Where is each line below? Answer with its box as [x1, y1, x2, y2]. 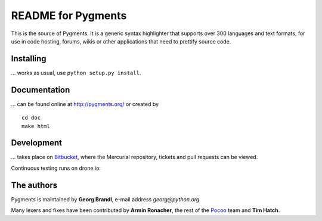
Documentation [11, 85, 70, 95]
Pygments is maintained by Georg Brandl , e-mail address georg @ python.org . [11, 195, 201, 203]
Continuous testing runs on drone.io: [11, 164, 101, 172]
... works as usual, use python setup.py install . [11, 69, 141, 76]
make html [21, 123, 50, 129]
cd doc [21, 114, 41, 122]
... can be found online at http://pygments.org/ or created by [11, 100, 159, 107]
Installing [11, 54, 47, 64]
